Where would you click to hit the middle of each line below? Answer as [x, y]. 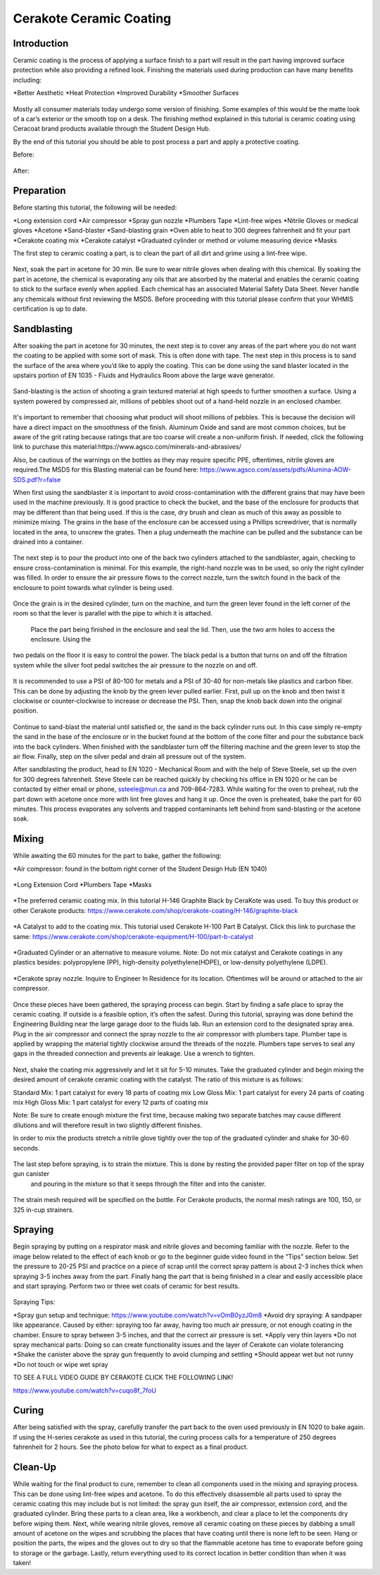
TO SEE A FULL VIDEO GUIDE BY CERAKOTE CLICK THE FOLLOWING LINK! [123, 1378]
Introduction [41, 43]
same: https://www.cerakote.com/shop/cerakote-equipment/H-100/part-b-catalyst [133, 936]
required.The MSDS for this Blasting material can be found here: [106, 470]
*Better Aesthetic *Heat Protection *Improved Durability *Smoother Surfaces [126, 93]
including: [27, 80]
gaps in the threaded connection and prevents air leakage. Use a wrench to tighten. [134, 1053]
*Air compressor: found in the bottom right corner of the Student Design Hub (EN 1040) [140, 869]
